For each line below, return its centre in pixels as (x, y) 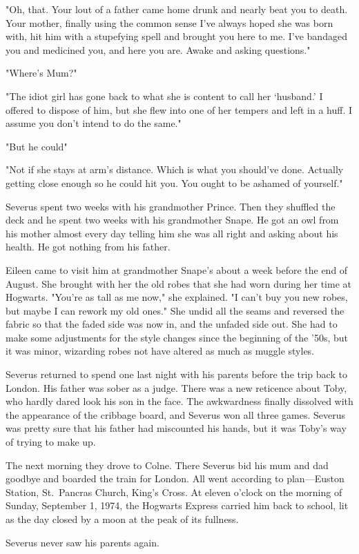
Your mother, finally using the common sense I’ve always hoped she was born (169, 22)
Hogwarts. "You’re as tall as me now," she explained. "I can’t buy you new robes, (177, 297)
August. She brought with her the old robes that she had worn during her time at (179, 283)
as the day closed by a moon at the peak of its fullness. (122, 519)
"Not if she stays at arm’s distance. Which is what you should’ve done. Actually (175, 169)
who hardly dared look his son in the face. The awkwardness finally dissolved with (179, 401)
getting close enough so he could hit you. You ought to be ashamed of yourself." (174, 182)
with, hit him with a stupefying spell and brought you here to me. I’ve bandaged (176, 36)
